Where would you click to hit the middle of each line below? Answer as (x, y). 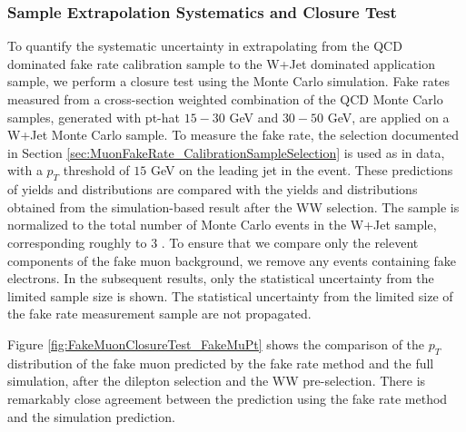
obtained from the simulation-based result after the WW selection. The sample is (233, 206)
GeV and (254, 117)
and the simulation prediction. (91, 416)
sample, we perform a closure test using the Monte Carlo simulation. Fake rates (228, 81)
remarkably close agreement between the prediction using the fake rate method (228, 398)
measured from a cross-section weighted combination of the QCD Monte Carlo (225, 99)
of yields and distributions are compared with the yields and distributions (213, 189)
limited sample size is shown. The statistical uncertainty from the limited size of (230, 295)
